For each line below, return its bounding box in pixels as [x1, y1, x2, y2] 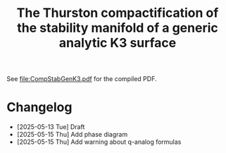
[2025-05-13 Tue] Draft [16, 123, 85, 131]
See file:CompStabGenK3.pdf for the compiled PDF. [6, 75, 157, 83]
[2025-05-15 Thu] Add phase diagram [16, 130, 128, 139]
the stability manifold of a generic [16, 20, 219, 36]
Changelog [6, 99, 73, 116]
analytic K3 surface [58, 35, 177, 51]
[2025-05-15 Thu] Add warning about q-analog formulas [16, 137, 182, 146]
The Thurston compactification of [16, 5, 219, 21]
